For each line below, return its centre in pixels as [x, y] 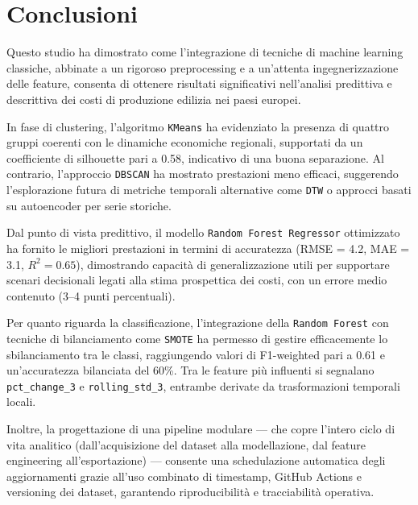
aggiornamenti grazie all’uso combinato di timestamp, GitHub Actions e [184, 476]
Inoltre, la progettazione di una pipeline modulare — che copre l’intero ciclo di [201, 429]
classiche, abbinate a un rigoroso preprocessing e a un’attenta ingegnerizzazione [203, 67]
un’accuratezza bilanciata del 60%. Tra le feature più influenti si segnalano [190, 370]
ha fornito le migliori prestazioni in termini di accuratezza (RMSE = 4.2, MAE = [208, 248]
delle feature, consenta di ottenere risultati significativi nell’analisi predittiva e [199, 83]
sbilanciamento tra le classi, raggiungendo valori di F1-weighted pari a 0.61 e [196, 354]
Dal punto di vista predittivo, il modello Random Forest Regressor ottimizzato [203, 232]
